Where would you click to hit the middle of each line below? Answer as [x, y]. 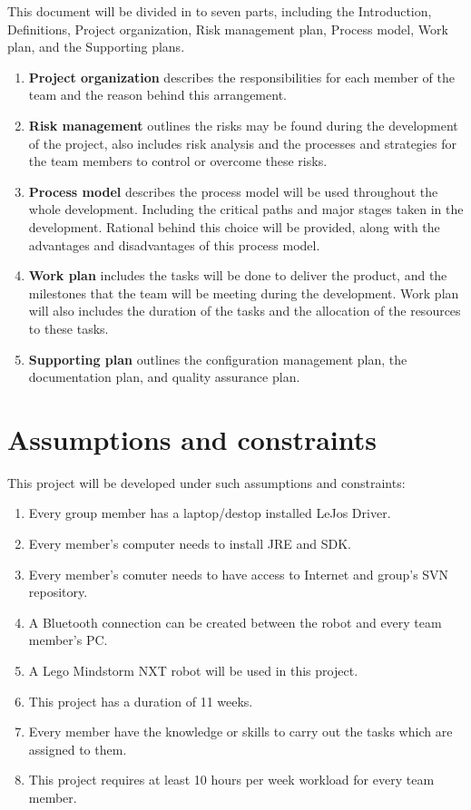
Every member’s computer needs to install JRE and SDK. [190, 543]
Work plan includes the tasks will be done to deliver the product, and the [238, 275]
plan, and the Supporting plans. [96, 47]
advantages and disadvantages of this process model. [174, 244]
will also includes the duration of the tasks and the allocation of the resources [245, 311]
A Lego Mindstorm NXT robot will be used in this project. [193, 670]
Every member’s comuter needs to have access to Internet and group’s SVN [239, 574]
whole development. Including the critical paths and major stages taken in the [246, 209]
